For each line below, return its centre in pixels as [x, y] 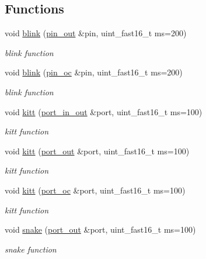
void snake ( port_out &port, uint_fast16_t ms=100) [100, 229]
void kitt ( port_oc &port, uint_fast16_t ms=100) [95, 190]
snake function [31, 249]
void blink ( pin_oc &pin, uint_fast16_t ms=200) [94, 72]
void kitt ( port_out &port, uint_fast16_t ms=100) [97, 151]
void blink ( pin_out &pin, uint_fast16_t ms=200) [96, 33]
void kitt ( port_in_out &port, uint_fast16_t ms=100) [104, 111]
